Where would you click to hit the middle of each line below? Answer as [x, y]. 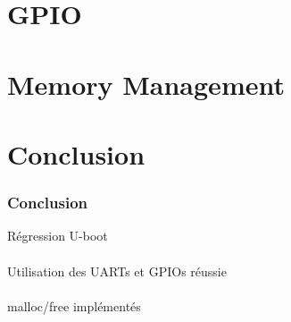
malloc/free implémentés [74, 305]
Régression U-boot [58, 236]
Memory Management [146, 84]
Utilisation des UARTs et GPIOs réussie [117, 271]
